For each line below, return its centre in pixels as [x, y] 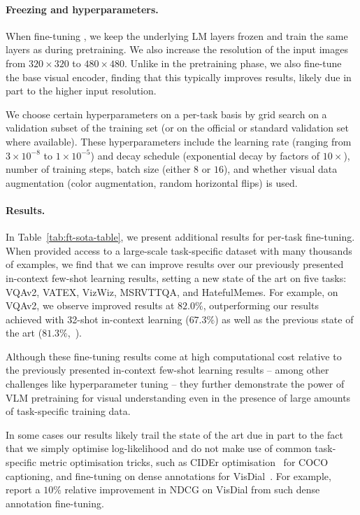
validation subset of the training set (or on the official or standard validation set [177, 128]
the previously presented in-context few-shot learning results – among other [167, 370]
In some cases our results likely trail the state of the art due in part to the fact [174, 434]
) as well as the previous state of [284, 319]
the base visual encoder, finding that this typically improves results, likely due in [179, 77]
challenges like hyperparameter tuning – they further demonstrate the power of [175, 384]
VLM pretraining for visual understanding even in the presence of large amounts [178, 397]
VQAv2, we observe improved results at [90, 305]
